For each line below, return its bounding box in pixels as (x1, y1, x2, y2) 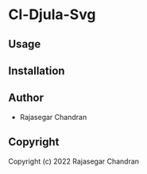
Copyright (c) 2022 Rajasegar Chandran (8, 157, 140, 166)
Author (8, 91, 44, 105)
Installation (8, 64, 65, 77)
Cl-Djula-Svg (8, 6, 96, 24)
